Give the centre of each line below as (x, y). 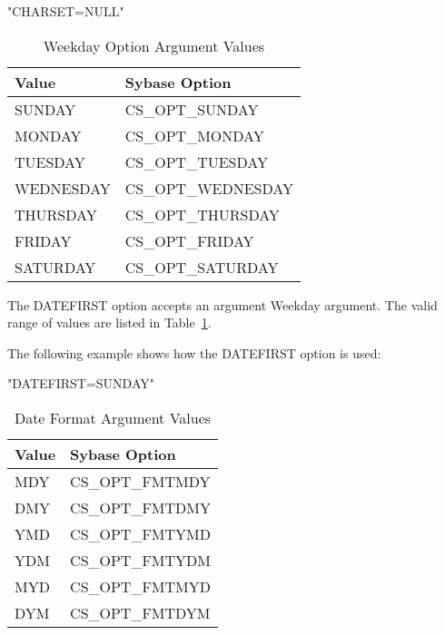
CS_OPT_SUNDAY (192, 109)
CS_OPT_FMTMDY (140, 481)
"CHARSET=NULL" (66, 11)
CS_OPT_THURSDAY (202, 214)
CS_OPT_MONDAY (194, 135)
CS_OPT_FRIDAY (189, 240)
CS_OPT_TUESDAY (196, 161)
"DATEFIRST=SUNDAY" (81, 383)
